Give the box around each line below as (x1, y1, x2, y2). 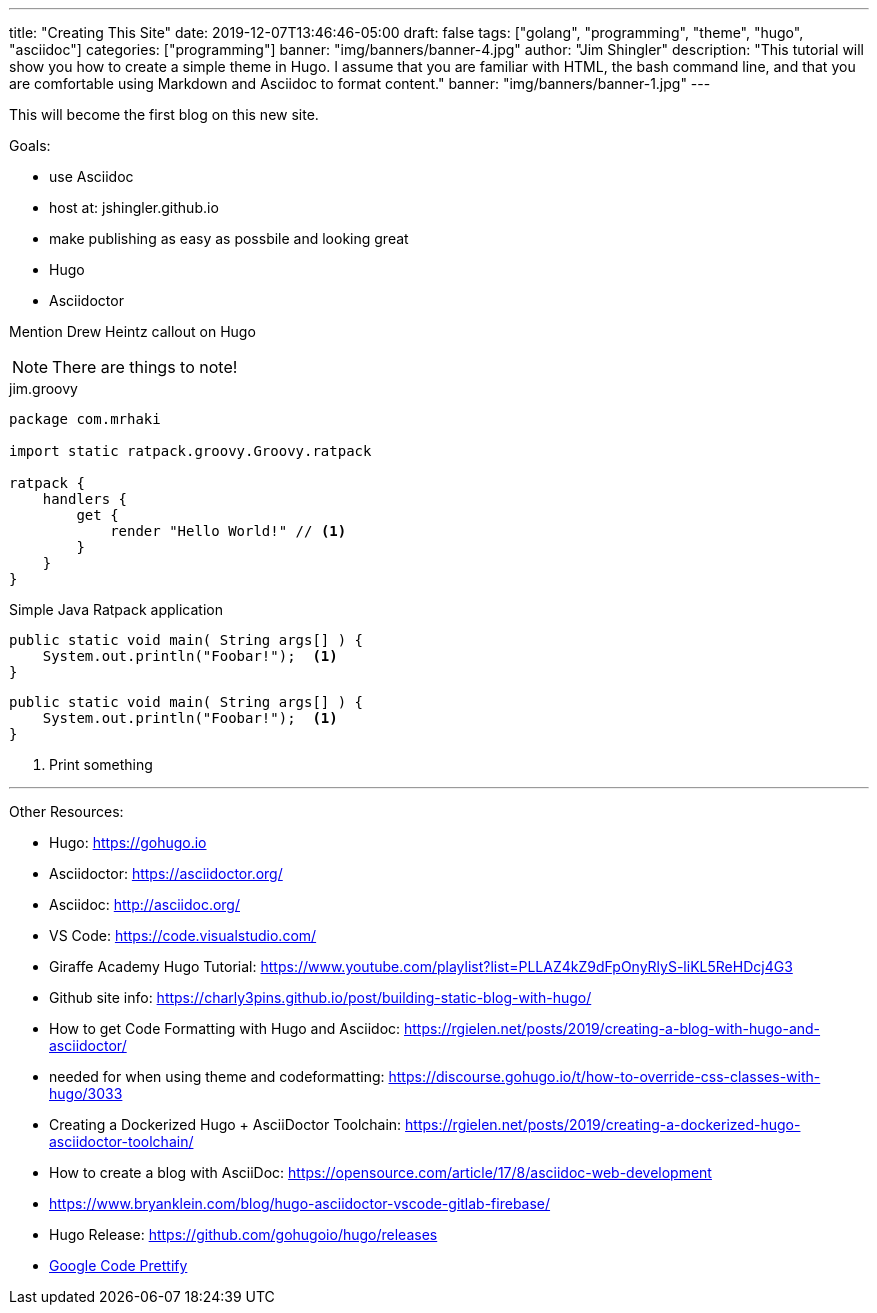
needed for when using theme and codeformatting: (49, 1068, 385, 1085)
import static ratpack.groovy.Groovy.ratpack (9, 443, 372, 459)
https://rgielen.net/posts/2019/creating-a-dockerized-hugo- (405, 1116, 801, 1133)
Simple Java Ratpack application (9, 601, 223, 618)
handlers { (42, 491, 128, 507)
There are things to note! (52, 357, 238, 377)
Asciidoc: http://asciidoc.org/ (49, 896, 240, 913)
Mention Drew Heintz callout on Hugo (9, 323, 256, 340)
